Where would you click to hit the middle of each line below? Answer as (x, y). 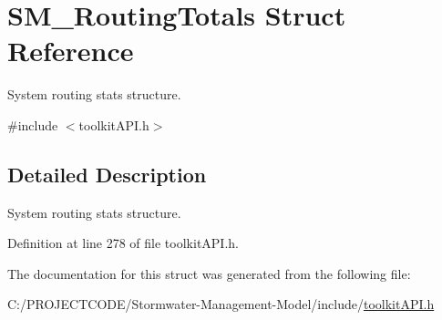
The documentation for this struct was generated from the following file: (209, 273)
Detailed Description (107, 174)
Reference (71, 51)
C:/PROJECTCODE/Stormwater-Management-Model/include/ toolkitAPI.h (221, 304)
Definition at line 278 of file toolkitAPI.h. (123, 243)
